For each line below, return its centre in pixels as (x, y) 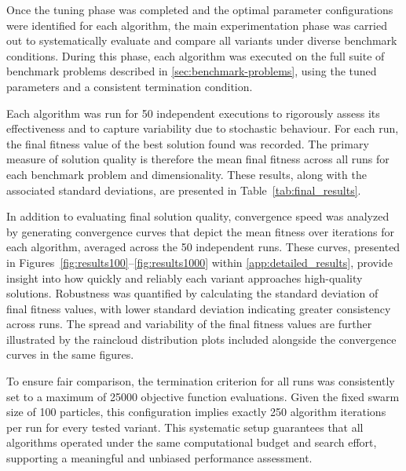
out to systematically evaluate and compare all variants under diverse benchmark (202, 40)
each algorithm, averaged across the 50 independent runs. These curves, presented (203, 247)
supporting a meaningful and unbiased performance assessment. (159, 458)
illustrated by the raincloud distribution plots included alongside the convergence (201, 339)
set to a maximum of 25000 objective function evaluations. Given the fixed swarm (203, 396)
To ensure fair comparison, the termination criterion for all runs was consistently (201, 381)
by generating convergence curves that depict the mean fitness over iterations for (201, 231)
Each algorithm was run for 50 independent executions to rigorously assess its (193, 113)
